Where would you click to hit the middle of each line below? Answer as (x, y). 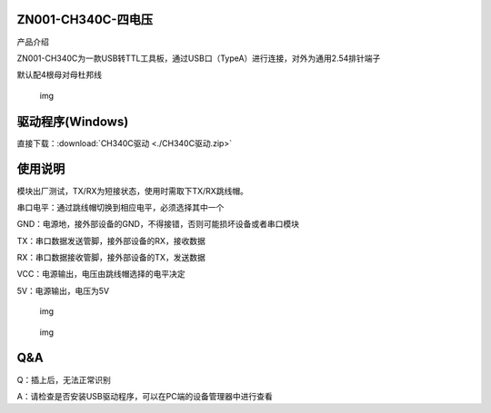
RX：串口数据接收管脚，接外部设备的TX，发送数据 (111, 258)
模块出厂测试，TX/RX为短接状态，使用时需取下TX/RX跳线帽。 (133, 191)
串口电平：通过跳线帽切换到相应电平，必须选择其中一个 (120, 207)
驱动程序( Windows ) (73, 121)
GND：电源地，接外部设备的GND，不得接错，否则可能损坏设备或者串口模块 (158, 224)
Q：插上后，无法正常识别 (64, 379)
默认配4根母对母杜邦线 (60, 75)
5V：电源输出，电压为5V (63, 290)
